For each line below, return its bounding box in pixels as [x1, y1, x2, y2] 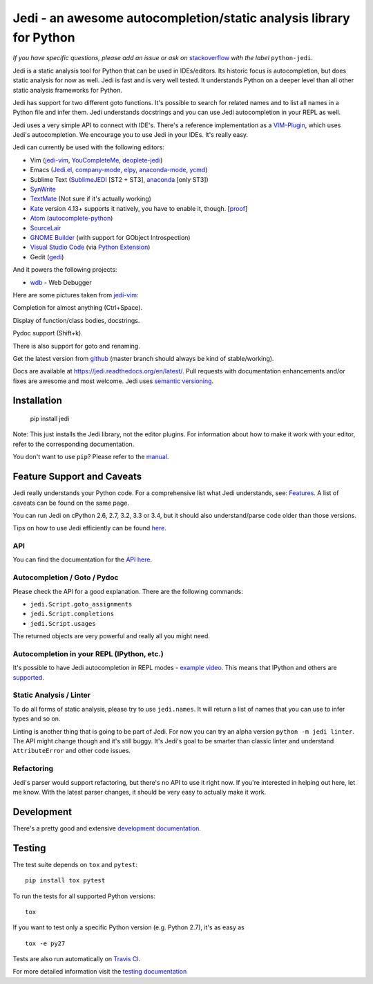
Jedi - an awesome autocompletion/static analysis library [12, 10, 350, 26]
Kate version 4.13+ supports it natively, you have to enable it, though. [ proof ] [30, 204, 248, 212]
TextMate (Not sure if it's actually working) [30, 194, 152, 203]
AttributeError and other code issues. [12, 747, 131, 755]
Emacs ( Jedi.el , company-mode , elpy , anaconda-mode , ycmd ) [30, 166, 208, 174]
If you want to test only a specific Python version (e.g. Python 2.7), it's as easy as [12, 923, 245, 931]
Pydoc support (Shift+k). [12, 329, 83, 337]
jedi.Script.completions [30, 610, 114, 618]
